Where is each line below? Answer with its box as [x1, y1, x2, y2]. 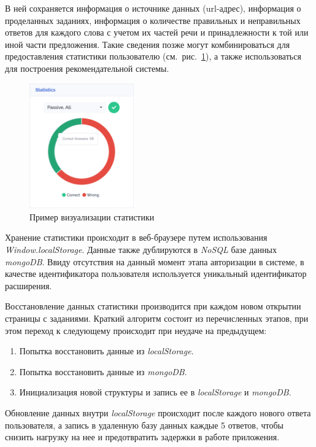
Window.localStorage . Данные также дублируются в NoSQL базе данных [5, 243, 277, 256]
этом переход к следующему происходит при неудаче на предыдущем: [5, 324, 267, 336]
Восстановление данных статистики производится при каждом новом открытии [5, 300, 301, 313]
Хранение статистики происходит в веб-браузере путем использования [5, 231, 268, 244]
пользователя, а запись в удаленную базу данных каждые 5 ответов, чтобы [5, 418, 283, 431]
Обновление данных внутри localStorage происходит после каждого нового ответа [5, 406, 311, 419]
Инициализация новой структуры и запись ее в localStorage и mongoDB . [19, 386, 291, 398]
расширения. [5, 279, 52, 292]
